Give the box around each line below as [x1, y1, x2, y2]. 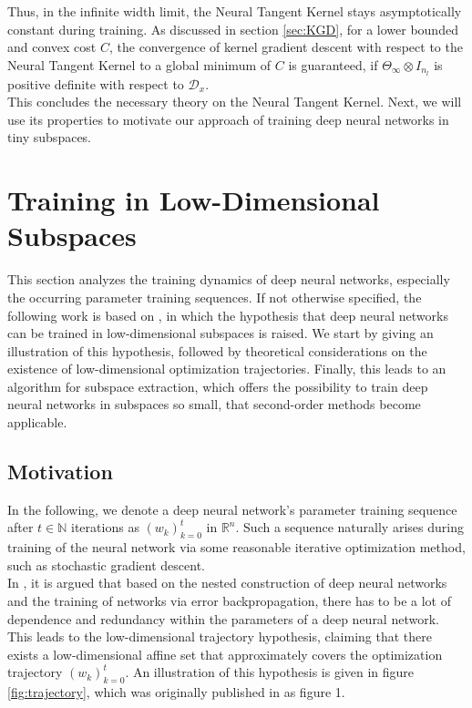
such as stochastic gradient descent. [7, 555, 205, 574]
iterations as [71, 518, 139, 537]
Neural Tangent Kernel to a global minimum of [7, 55, 272, 74]
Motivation [7, 457, 113, 486]
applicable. [7, 413, 67, 432]
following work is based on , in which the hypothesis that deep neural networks [7, 305, 448, 324]
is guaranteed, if [288, 55, 378, 74]
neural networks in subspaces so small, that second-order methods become [7, 395, 421, 414]
